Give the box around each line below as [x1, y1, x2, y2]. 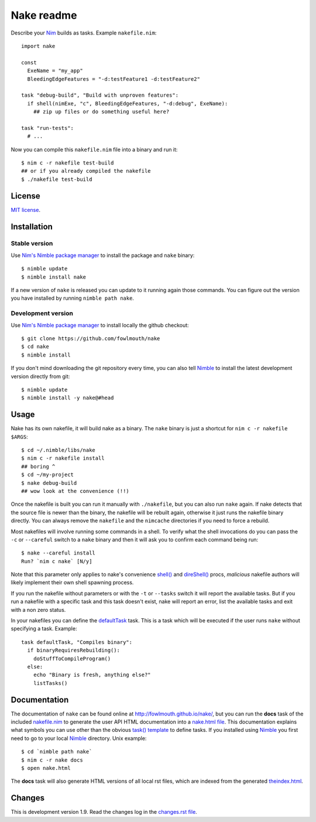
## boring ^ [21, 463, 56, 470]
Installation [11, 221, 53, 231]
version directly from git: [11, 372, 70, 380]
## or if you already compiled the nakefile [21, 167, 152, 174]
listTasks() [33, 680, 68, 686]
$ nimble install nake [21, 273, 87, 280]
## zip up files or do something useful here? [33, 108, 170, 115]
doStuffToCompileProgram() [33, 655, 111, 662]
